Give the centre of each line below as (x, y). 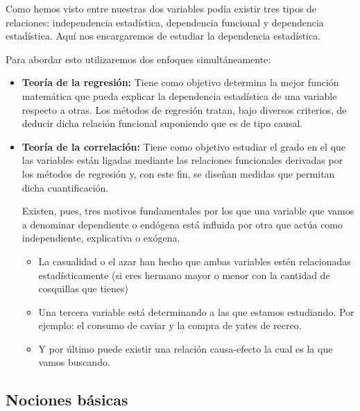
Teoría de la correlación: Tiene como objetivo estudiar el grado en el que (184, 146)
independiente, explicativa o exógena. (101, 238)
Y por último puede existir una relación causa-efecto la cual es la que (186, 348)
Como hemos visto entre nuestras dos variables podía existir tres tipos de (161, 8)
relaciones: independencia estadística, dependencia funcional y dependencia (165, 22)
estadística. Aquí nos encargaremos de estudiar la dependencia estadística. (163, 36)
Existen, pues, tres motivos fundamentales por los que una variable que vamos (188, 211)
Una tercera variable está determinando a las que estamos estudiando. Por (196, 311)
